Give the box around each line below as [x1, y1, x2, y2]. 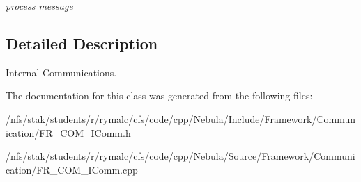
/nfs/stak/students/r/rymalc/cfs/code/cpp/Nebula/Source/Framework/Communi [6, 149, 355, 163]
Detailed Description [6, 32, 158, 53]
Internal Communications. [6, 65, 117, 79]
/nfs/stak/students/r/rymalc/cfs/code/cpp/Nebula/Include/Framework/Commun [6, 111, 356, 126]
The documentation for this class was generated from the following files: [6, 88, 313, 103]
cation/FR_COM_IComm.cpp [6, 162, 138, 176]
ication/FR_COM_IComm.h [6, 125, 131, 140]
